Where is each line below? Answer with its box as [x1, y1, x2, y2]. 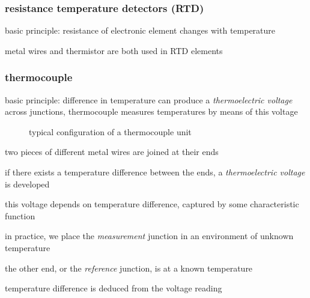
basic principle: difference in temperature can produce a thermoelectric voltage [5, 93, 293, 106]
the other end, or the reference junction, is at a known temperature [5, 261, 253, 274]
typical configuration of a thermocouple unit [29, 125, 192, 138]
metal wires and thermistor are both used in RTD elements [5, 44, 223, 56]
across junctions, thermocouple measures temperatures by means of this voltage [5, 105, 298, 118]
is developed [5, 177, 50, 190]
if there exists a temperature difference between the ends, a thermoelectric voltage [5, 166, 305, 178]
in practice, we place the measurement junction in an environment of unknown [5, 230, 294, 242]
